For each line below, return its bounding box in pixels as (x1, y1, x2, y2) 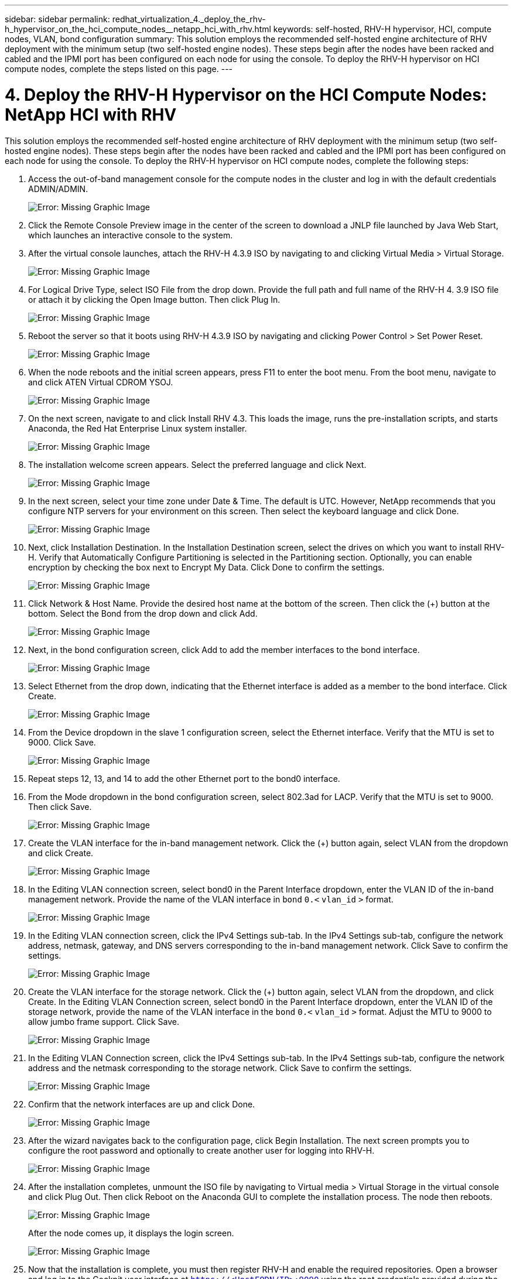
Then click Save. (28, 801, 92, 812)
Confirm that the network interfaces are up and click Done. (28, 1099, 255, 1109)
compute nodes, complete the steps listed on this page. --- (5, 64, 233, 74)
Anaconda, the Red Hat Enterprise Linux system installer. (28, 423, 247, 433)
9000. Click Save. (28, 737, 96, 747)
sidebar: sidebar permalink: (5, 14, 110, 24)
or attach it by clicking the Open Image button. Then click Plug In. (28, 294, 281, 305)
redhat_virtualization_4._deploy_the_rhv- (112, 14, 266, 24)
